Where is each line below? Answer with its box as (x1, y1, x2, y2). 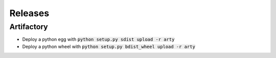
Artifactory (9, 22, 48, 31)
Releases (9, 8, 50, 19)
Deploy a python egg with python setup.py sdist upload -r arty (22, 36, 175, 42)
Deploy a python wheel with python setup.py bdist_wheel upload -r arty (22, 43, 195, 49)
